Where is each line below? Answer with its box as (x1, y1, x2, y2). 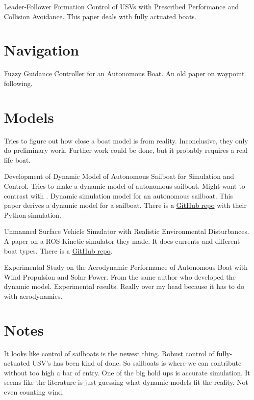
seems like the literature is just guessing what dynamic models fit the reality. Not (4, 377, 249, 387)
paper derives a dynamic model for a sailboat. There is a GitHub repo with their (4, 200, 247, 210)
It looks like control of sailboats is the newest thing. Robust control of (4, 348, 214, 358)
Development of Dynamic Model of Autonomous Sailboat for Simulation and (4, 171, 234, 181)
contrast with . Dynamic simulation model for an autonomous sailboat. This (4, 190, 233, 200)
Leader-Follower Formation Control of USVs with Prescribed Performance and (4, 1, 239, 11)
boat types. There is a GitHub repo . (4, 245, 113, 256)
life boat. (4, 154, 31, 165)
